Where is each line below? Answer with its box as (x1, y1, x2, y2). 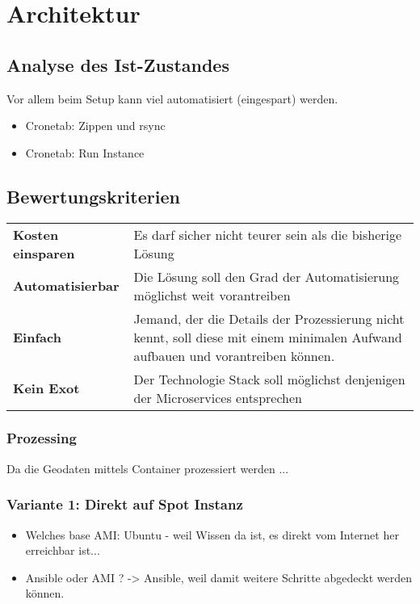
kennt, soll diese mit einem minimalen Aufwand (133, 327, 402, 346)
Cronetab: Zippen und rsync (25, 117, 166, 134)
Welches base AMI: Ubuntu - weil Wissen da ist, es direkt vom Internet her (25, 526, 399, 543)
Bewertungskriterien (6, 183, 180, 208)
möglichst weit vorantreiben (133, 285, 291, 304)
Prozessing (6, 428, 77, 448)
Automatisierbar (13, 276, 120, 296)
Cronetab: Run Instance (25, 144, 145, 161)
